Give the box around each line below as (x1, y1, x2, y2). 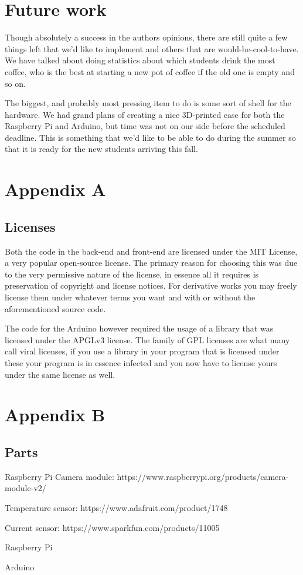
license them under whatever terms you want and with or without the (5, 291, 256, 303)
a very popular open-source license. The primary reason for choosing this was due (5, 256, 298, 269)
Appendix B (5, 402, 105, 427)
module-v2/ (5, 482, 46, 494)
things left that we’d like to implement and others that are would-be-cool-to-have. (5, 42, 299, 55)
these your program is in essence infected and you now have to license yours (5, 356, 277, 368)
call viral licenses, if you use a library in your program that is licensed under (5, 345, 280, 357)
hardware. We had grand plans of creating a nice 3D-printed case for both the (5, 108, 285, 120)
